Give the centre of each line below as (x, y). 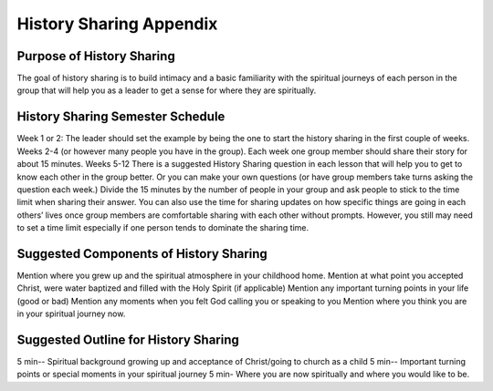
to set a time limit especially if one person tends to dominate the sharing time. (163, 228)
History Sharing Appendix (117, 24)
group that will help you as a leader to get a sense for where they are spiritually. (167, 90)
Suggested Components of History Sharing (142, 254)
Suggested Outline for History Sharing (128, 340)
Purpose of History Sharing (96, 56)
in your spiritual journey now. (71, 314)
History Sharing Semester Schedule (121, 117)
